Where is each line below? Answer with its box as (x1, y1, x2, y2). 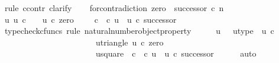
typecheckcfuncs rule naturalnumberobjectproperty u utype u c (4, 24, 274, 37)
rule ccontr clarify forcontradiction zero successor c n (4, 2, 224, 13)
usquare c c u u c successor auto (95, 47, 257, 60)
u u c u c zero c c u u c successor (4, 13, 177, 25)
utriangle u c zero (95, 36, 164, 48)
